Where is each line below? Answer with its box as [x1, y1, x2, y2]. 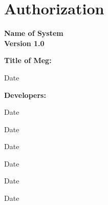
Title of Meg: [4, 55, 52, 66]
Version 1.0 [4, 37, 45, 48]
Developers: [4, 89, 46, 100]
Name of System [4, 28, 63, 38]
